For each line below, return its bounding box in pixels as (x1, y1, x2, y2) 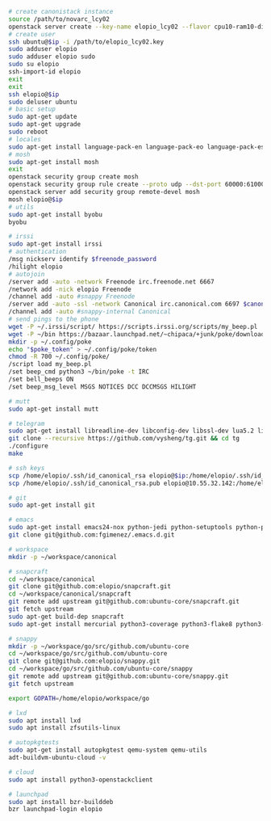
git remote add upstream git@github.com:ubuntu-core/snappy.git (8, 672, 229, 680)
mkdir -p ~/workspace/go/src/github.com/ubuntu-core (8, 642, 190, 650)
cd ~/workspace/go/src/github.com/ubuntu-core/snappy (8, 665, 194, 673)
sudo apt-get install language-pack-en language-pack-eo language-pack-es (8, 142, 265, 151)
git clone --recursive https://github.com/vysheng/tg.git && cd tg (8, 435, 240, 443)
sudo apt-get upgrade (8, 120, 81, 128)
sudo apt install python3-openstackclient (8, 776, 153, 784)
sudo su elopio (8, 61, 60, 69)
